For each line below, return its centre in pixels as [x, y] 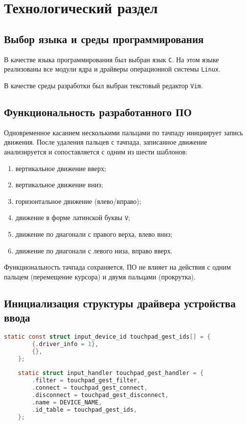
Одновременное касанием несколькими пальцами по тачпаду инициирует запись [123, 132]
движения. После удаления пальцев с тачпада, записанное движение [106, 142]
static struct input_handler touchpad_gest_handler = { [111, 373]
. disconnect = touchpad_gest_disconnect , [100, 395]
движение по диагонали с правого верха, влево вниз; [94, 234]
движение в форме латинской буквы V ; [73, 217]
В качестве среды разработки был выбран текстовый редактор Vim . [103, 85]
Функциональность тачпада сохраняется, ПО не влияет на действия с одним [117, 267]
